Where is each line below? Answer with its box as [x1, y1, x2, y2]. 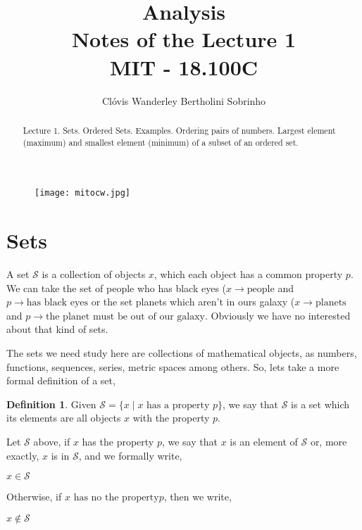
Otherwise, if [6, 489, 62, 504]
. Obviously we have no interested [205, 308, 351, 322]
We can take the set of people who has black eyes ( [6, 280, 227, 295]
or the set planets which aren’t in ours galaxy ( [91, 294, 295, 309]
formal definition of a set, [6, 373, 116, 388]
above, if [33, 434, 70, 448]
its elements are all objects [6, 410, 121, 425]
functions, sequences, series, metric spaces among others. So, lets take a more [6, 359, 339, 374]
